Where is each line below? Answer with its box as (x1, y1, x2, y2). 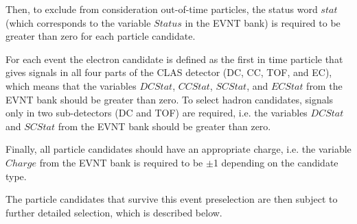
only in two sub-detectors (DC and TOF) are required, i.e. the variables (5, 105, 308, 120)
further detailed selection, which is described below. (5, 205, 222, 219)
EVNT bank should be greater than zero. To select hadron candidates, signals (5, 92, 334, 106)
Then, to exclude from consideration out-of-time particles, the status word (5, 2, 318, 16)
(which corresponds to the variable (5, 15, 151, 29)
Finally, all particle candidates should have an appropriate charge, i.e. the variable (5, 142, 352, 156)
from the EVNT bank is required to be (39, 155, 203, 169)
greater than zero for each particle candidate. (5, 29, 196, 43)
